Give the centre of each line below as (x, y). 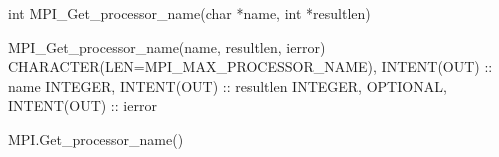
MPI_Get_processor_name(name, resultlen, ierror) (167, 46)
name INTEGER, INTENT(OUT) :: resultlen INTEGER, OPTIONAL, (227, 85)
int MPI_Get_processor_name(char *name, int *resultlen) (189, 13)
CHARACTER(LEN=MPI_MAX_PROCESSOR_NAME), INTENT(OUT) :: (250, 66)
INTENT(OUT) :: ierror (82, 105)
